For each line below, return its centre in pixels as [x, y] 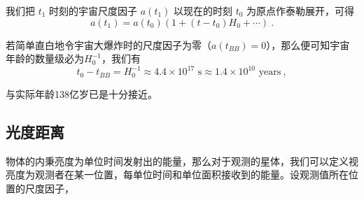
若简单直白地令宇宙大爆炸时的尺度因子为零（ [108, 44]
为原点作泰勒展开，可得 [301, 10]
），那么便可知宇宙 [308, 44]
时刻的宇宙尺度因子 [93, 10]
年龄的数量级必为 [45, 58]
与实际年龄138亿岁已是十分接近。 [82, 93]
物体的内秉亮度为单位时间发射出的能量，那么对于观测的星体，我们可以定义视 [182, 160]
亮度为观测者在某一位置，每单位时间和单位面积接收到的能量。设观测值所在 [177, 174]
